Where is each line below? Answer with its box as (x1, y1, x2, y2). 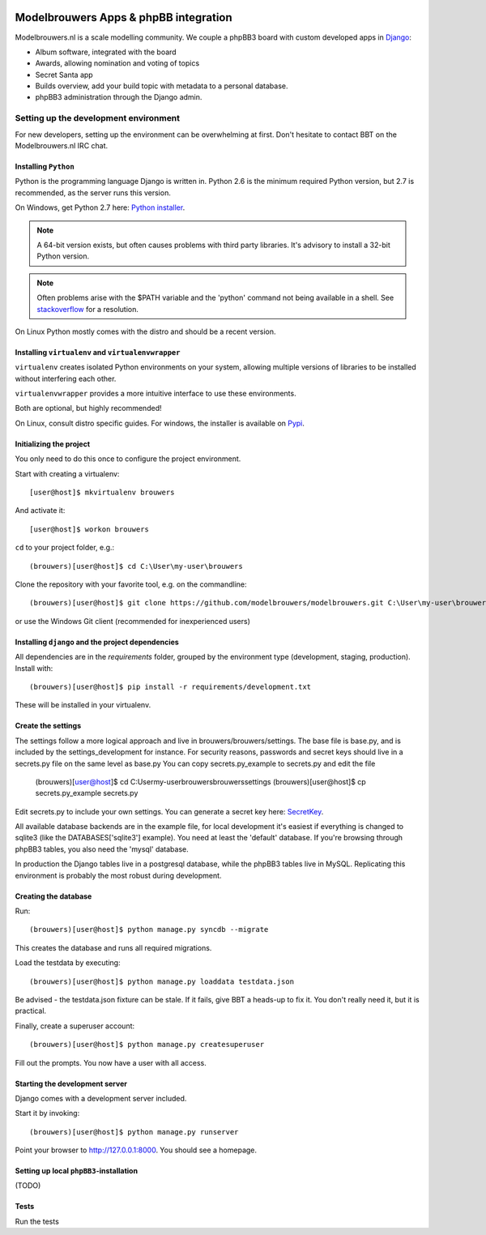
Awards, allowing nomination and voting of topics (35, 58, 200, 68)
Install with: (15, 663, 53, 673)
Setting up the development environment (15, 113, 181, 124)
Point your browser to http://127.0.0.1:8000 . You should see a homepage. (15, 1145, 258, 1155)
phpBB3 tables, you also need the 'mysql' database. (15, 844, 190, 854)
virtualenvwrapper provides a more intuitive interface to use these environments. (15, 389, 296, 399)
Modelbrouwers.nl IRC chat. (15, 141, 109, 150)
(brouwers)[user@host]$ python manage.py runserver (29, 1127, 239, 1136)
